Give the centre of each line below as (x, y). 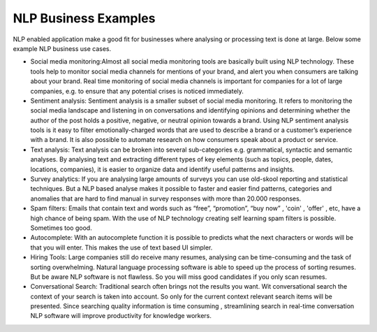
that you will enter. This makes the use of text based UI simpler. (121, 247)
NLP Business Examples (84, 18)
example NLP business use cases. (62, 48)
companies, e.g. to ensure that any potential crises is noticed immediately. (137, 91)
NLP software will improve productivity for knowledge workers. (121, 316)
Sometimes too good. (61, 228)
